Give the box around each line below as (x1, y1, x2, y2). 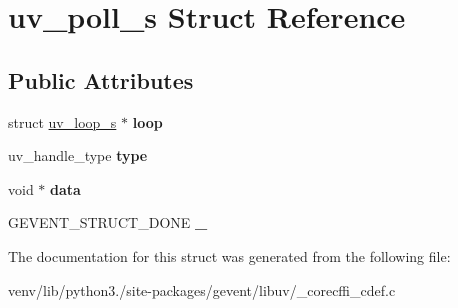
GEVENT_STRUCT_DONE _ (8, 212, 208, 233)
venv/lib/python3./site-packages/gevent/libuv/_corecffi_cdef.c (8, 279, 396, 300)
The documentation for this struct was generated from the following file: (8, 245, 451, 266)
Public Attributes (8, 64, 194, 95)
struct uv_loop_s (8, 111, 117, 132)
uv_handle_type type (8, 145, 148, 166)
